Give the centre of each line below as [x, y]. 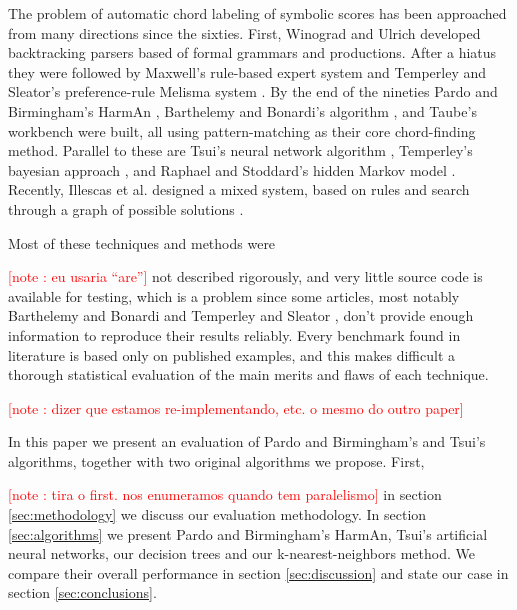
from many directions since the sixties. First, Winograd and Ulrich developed [244, 32]
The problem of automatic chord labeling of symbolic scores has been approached [257, 13]
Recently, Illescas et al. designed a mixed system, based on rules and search [239, 189]
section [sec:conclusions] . [82, 592]
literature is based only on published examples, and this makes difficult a [231, 354]
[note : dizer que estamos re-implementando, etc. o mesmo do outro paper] [236, 407]
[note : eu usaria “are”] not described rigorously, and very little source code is [245, 276]
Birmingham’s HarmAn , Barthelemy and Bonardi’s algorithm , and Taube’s [242, 110]
